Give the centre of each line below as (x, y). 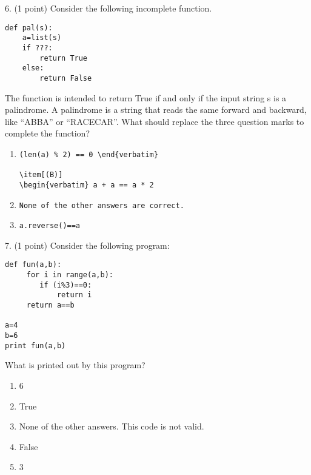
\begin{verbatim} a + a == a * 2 (86, 185)
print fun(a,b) (35, 345)
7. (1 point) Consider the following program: (87, 245)
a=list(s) (42, 38)
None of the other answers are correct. (102, 205)
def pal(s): (29, 28)
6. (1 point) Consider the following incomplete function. (109, 8)
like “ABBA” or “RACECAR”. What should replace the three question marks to (155, 121)
